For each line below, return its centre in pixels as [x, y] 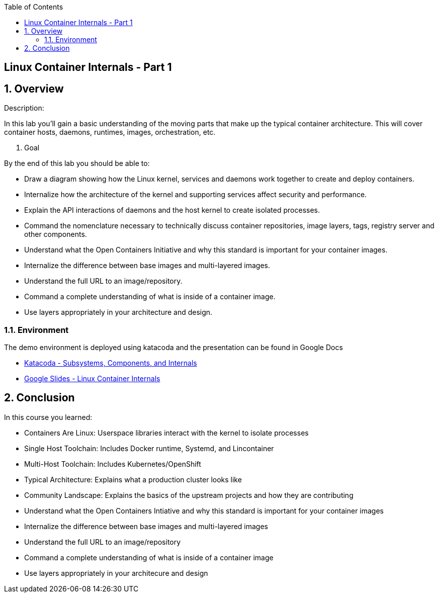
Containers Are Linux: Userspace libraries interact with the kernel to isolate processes [166, 433]
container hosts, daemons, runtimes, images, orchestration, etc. [110, 132]
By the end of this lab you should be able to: [77, 163]
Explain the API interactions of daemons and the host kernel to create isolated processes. [172, 210]
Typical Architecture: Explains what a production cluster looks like [133, 479]
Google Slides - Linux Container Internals [92, 379]
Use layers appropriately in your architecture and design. [118, 312]
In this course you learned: [48, 417]
